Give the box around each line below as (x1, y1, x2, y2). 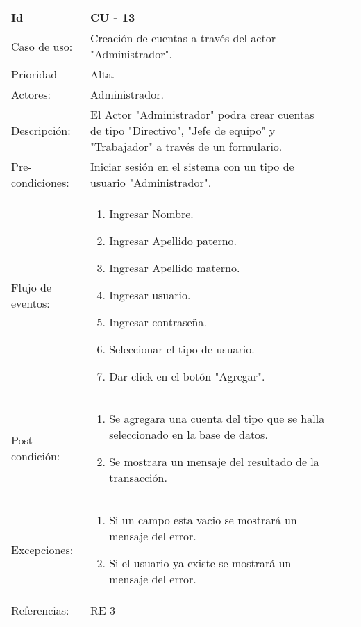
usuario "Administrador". (90, 174, 212, 190)
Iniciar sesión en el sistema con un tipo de (90, 158, 294, 174)
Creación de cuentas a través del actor (90, 30, 276, 46)
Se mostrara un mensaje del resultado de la (109, 453, 319, 469)
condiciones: (11, 174, 69, 190)
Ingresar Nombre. (109, 206, 194, 221)
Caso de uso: (11, 37, 73, 54)
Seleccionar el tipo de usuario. (109, 341, 255, 357)
